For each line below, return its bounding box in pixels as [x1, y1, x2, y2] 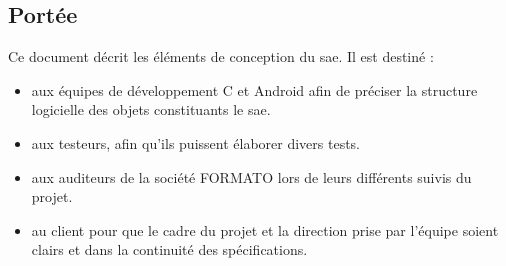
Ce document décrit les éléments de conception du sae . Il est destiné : [8, 46, 434, 67]
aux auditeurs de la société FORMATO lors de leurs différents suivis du [31, 166, 472, 187]
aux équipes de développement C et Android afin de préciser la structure [31, 79, 478, 100]
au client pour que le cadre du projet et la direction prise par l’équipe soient [31, 219, 499, 240]
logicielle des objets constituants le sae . [31, 99, 271, 120]
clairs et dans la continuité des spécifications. [31, 239, 308, 260]
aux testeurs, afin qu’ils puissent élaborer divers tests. [31, 132, 361, 153]
